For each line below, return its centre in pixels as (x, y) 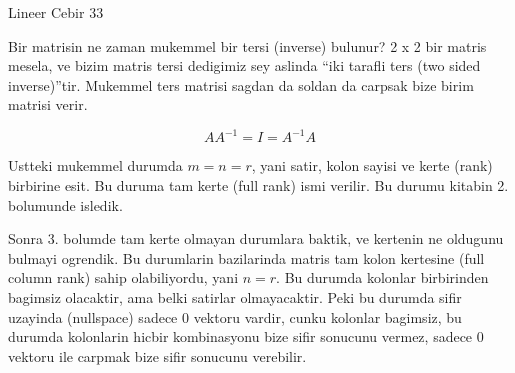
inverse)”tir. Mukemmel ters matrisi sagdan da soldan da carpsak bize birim (241, 84)
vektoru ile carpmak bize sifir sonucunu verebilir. (157, 355)
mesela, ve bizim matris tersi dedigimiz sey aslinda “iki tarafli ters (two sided (244, 65)
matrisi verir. (48, 104)
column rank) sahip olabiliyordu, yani (123, 277)
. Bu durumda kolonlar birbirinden (382, 277)
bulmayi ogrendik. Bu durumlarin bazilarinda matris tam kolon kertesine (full (246, 257)
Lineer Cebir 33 (56, 12)
